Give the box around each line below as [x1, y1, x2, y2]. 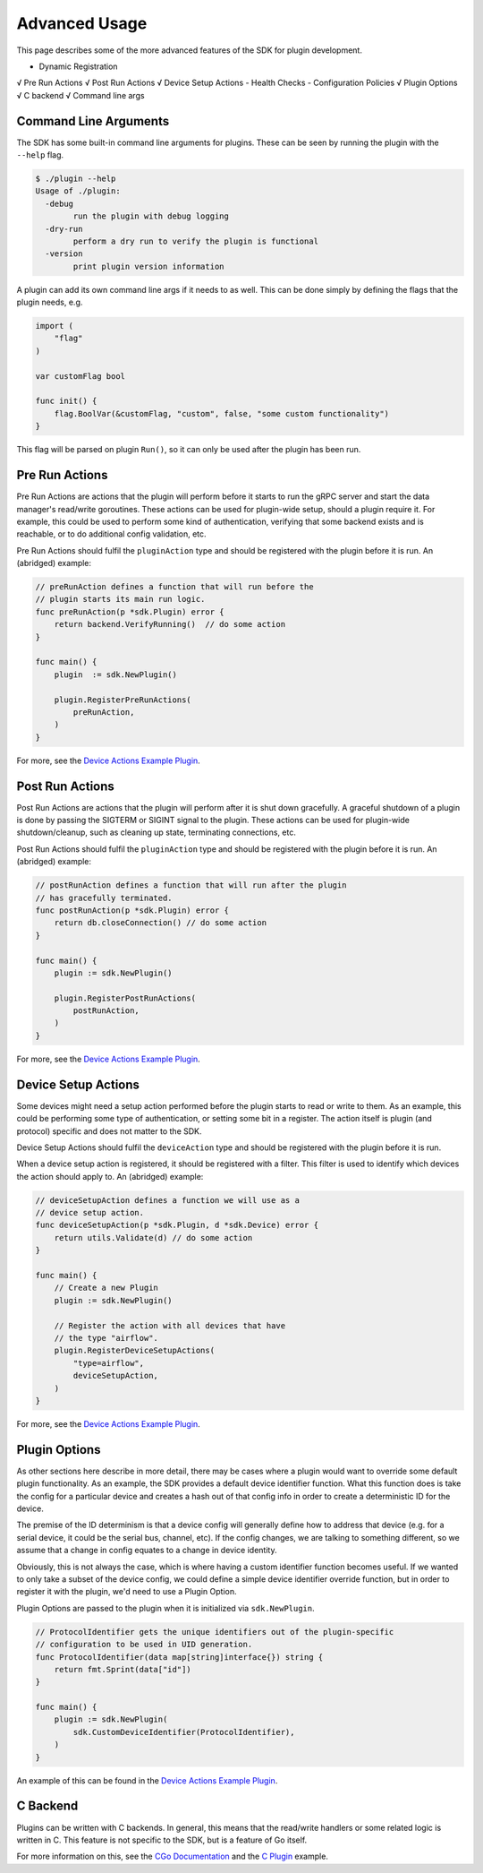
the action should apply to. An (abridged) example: [16, 1171, 204, 1181]
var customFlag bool [35, 371, 125, 381]
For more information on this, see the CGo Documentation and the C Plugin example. [16, 1851, 328, 1862]
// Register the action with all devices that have [54, 1320, 286, 1330]
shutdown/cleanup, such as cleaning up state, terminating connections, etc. [16, 827, 297, 838]
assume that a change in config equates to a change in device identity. [16, 1545, 277, 1556]
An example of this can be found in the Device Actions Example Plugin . [16, 1774, 278, 1786]
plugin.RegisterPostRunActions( [54, 992, 197, 1003]
